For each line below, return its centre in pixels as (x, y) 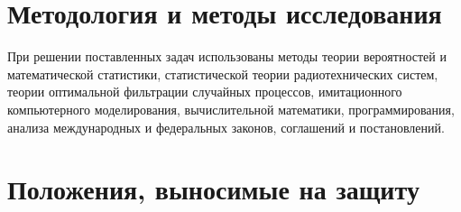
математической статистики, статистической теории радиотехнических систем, (223, 74)
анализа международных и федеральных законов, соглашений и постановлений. (226, 127)
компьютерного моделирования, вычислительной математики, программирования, (231, 109)
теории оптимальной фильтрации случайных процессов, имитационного (205, 92)
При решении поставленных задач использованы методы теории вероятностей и (227, 56)
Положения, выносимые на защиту (213, 189)
